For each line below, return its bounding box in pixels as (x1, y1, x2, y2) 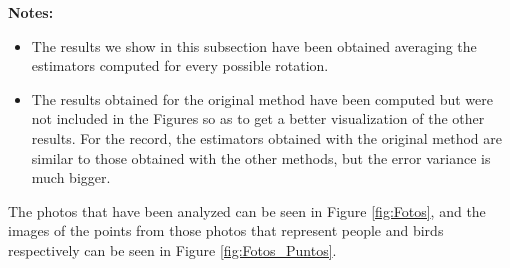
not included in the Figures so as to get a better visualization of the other (31, 108, 485, 129)
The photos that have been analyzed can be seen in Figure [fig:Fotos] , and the (8, 200, 486, 221)
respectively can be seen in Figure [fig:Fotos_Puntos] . (8, 239, 337, 260)
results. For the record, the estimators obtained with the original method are (31, 127, 502, 148)
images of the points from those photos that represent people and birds (8, 220, 444, 241)
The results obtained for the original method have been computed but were (31, 88, 493, 109)
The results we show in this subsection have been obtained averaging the (31, 35, 477, 56)
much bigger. (31, 167, 111, 188)
